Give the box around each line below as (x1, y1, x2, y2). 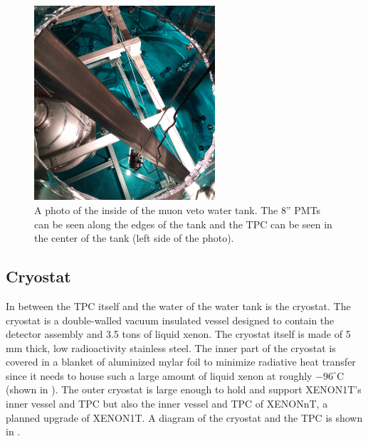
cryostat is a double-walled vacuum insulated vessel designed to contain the (6, 312, 335, 327)
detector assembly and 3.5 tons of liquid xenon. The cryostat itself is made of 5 (6, 326, 351, 341)
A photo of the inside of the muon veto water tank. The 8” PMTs (34, 202, 321, 217)
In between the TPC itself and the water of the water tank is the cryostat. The (6, 298, 351, 313)
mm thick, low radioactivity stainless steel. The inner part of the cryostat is (6, 340, 336, 355)
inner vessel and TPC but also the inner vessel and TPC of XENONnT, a (6, 396, 328, 411)
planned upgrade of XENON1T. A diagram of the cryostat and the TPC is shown (6, 410, 363, 425)
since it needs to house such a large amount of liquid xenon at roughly (6, 368, 312, 383)
